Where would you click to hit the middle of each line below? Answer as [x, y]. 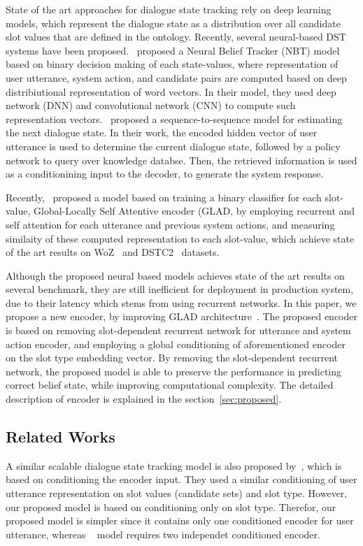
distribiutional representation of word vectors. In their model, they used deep [171, 91]
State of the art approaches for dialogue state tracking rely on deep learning [169, 9]
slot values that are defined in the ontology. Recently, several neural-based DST [176, 37]
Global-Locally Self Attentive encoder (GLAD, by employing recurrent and [194, 211]
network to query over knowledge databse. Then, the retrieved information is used [181, 160]
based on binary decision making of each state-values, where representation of [172, 64]
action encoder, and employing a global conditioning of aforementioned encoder [176, 344]
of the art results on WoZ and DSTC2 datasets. [113, 252]
